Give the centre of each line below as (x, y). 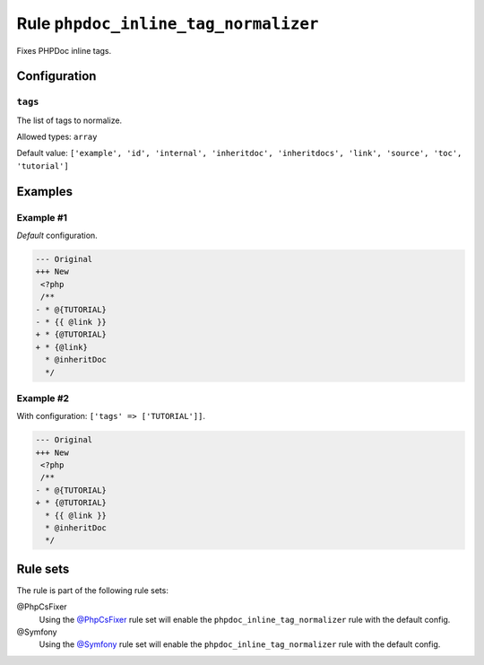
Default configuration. (57, 236)
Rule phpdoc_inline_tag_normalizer (168, 23)
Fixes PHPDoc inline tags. (64, 50)
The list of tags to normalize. (69, 120)
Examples (45, 192)
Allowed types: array (57, 137)
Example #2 (43, 398)
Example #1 (42, 217)
